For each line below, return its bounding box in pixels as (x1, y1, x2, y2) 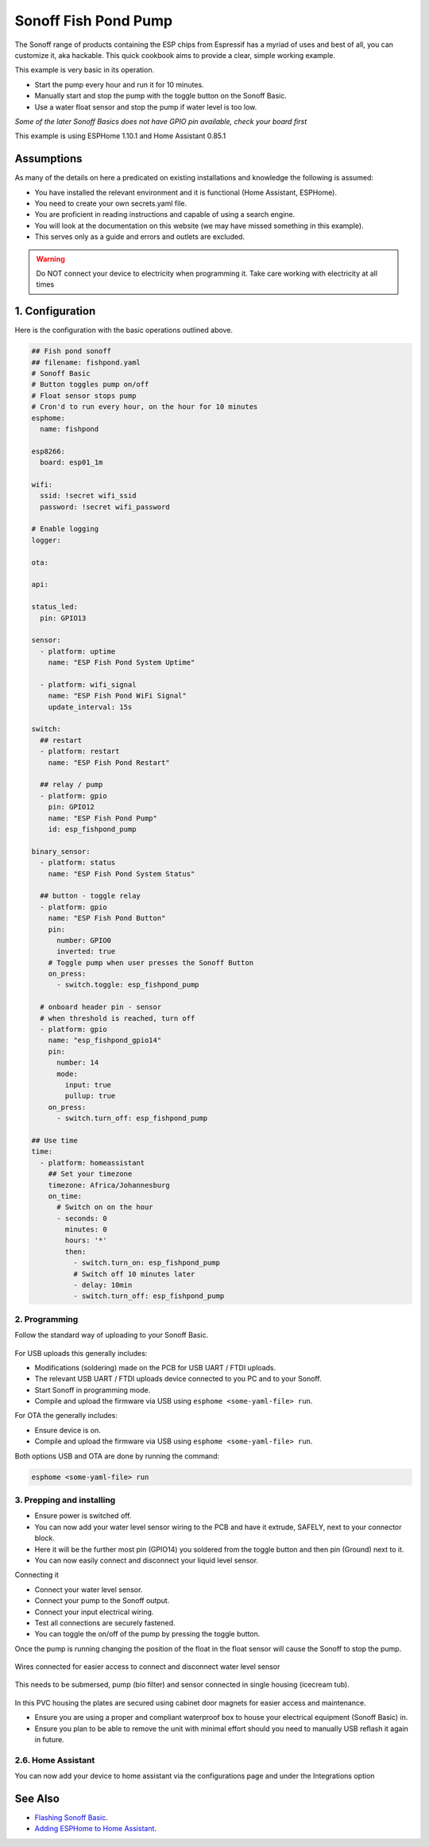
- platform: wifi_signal (40, 680, 137, 689)
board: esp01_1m (40, 458, 103, 467)
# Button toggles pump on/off (31, 380, 149, 389)
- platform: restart (40, 747, 120, 756)
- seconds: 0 (56, 1214, 107, 1223)
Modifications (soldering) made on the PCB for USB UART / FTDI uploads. (34, 1362, 276, 1372)
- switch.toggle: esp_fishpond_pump (56, 980, 199, 989)
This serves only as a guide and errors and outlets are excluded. (34, 232, 245, 242)
